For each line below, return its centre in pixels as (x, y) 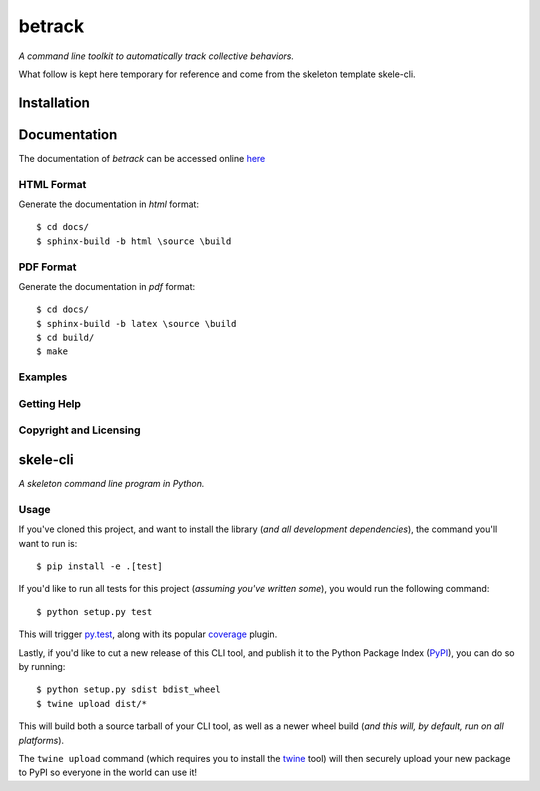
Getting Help (50, 403)
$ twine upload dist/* (92, 703)
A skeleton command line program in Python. (111, 484)
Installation (54, 102)
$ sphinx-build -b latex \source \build (136, 323)
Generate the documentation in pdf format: (107, 286)
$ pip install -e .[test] (100, 566)
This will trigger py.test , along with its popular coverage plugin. (148, 634)
